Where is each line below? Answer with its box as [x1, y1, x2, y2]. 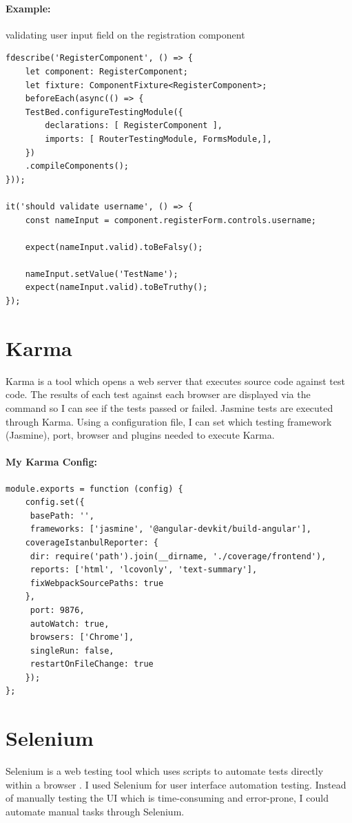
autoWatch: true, [30, 618, 110, 629]
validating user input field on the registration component [6, 27, 245, 41]
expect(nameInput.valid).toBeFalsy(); [25, 242, 203, 252]
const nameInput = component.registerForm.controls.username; [25, 215, 317, 225]
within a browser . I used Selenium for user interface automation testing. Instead [6, 777, 346, 791]
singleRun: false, [30, 645, 114, 656]
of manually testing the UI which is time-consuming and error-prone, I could [6, 791, 329, 805]
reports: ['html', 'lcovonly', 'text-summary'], [30, 565, 258, 575]
